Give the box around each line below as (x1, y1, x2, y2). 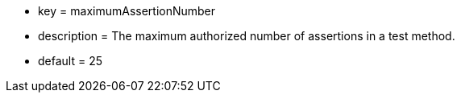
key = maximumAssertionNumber (38, 4, 216, 18)
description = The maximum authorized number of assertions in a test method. (38, 29, 455, 43)
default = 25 (38, 54, 102, 68)
